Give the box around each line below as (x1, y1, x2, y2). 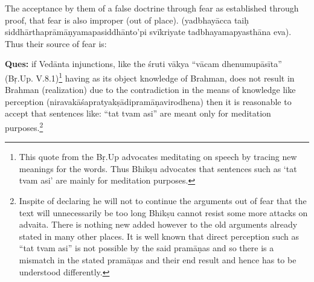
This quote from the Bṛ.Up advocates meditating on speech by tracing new (19, 150, 297, 163)
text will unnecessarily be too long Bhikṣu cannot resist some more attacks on (19, 206, 308, 219)
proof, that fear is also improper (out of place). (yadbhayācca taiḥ (5, 13, 249, 26)
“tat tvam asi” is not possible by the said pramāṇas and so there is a (19, 242, 274, 254)
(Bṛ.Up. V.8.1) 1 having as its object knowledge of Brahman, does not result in (5, 69, 295, 84)
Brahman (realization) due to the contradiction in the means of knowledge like (5, 83, 296, 96)
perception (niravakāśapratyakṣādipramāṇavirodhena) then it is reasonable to (5, 95, 292, 107)
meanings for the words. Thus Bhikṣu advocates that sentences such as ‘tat (19, 162, 297, 175)
